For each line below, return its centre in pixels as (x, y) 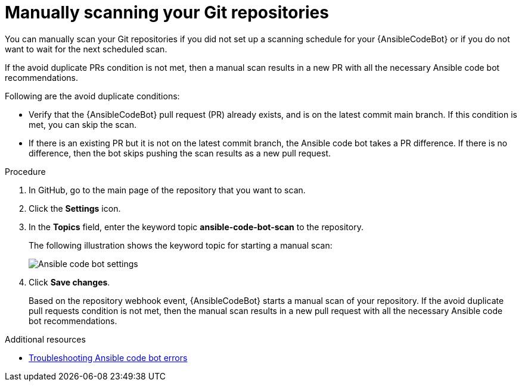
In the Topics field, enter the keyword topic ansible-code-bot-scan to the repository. (196, 227)
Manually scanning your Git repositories (167, 12)
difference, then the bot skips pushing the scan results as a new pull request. (180, 153)
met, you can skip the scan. (83, 124)
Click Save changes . (69, 282)
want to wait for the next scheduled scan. (86, 49)
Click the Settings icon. (75, 208)
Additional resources (45, 339)
